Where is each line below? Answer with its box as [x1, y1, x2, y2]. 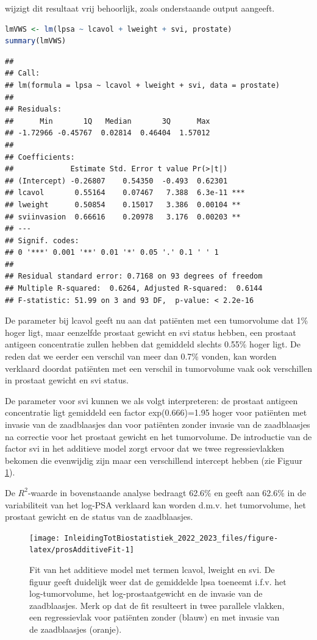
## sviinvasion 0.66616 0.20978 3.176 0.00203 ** [5, 212, 241, 221]
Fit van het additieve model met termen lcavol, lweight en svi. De [29, 563, 275, 576]
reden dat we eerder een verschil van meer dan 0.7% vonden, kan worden [5, 350, 277, 363]
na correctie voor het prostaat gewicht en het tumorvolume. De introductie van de [5, 430, 312, 443]
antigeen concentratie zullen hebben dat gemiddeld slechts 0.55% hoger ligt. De [5, 338, 301, 350]
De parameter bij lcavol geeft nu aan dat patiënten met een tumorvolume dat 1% [5, 314, 308, 327]
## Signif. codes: [5, 236, 79, 245]
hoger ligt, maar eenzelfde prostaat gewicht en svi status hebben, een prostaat [5, 325, 296, 338]
